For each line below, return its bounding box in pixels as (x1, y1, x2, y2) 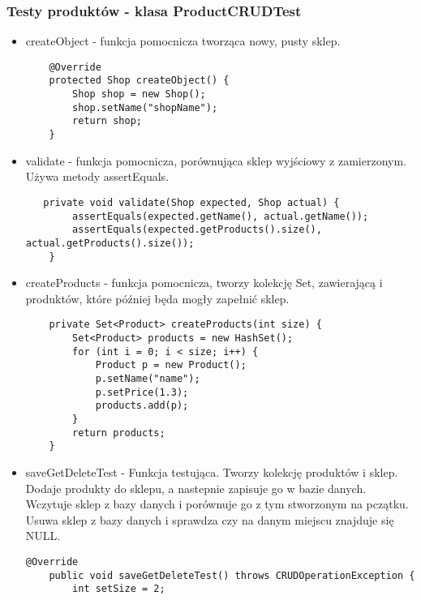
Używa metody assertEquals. (25, 168, 170, 185)
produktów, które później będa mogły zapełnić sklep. (25, 289, 290, 306)
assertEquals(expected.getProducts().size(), (72, 224, 322, 236)
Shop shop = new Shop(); (72, 88, 206, 101)
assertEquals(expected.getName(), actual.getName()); (72, 210, 369, 222)
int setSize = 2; (72, 583, 165, 595)
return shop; (72, 115, 142, 127)
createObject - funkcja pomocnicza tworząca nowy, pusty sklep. (25, 32, 341, 49)
